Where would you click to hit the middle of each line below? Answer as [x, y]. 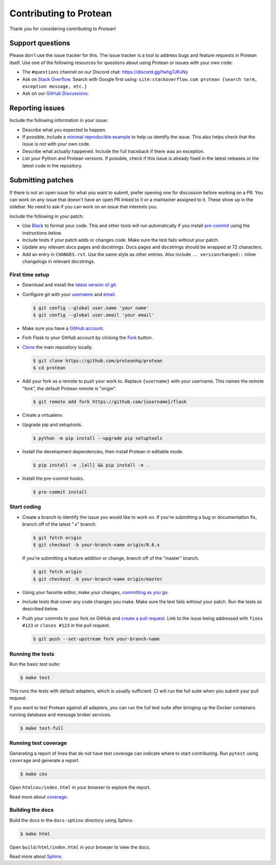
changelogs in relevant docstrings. [59, 262]
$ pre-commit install [60, 492]
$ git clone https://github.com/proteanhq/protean [98, 361]
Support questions [40, 43]
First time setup [29, 275]
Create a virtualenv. [43, 415]
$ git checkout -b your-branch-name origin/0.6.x [96, 545]
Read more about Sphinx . [36, 857]
